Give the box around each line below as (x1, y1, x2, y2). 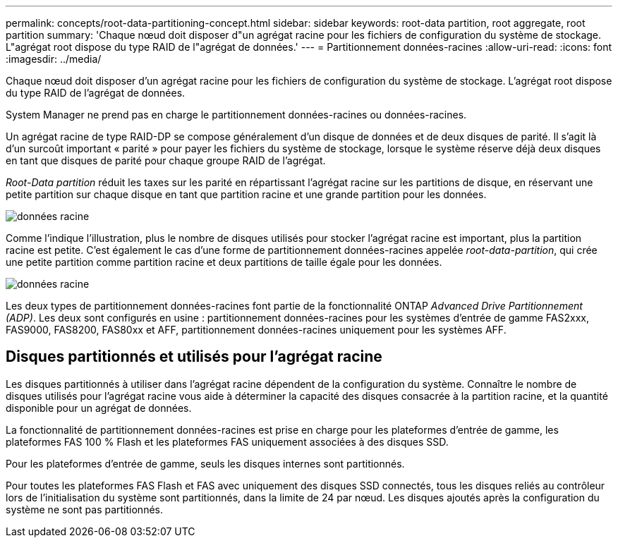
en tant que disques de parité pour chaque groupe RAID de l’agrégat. (6, 154, 326, 166)
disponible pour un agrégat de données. (6, 401, 192, 414)
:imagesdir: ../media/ (6, 53, 102, 65)
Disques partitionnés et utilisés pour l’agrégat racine (6, 348, 382, 366)
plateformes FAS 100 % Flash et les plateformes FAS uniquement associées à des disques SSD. (6, 435, 449, 448)
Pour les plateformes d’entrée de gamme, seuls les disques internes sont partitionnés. (6, 457, 405, 470)
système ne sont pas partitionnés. (6, 503, 163, 515)
